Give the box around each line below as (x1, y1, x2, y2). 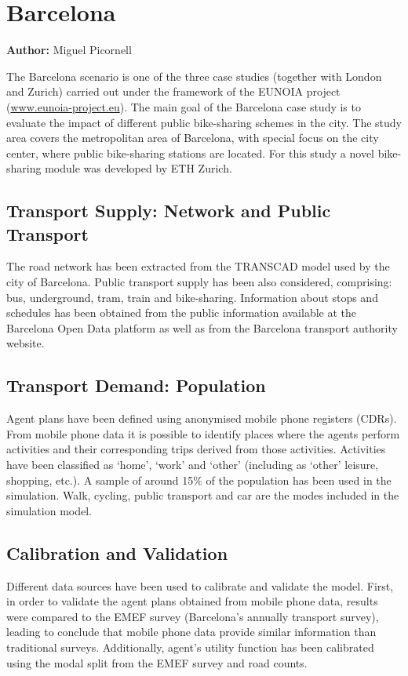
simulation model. (6, 502, 92, 518)
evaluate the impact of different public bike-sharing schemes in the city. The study (6, 114, 402, 130)
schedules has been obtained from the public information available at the (6, 304, 356, 321)
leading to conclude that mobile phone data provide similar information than (6, 623, 377, 640)
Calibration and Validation (6, 540, 228, 565)
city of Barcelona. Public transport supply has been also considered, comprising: (6, 274, 392, 290)
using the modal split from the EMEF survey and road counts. (6, 654, 308, 671)
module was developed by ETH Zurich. (45, 160, 232, 176)
